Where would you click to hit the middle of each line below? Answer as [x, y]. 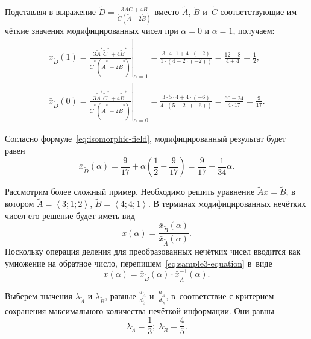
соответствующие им [259, 11]
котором [20, 204]
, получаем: [254, 30]
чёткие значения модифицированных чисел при [92, 30]
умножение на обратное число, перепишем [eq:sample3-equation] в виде [139, 263]
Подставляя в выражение [50, 11]
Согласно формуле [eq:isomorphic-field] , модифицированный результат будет [146, 138]
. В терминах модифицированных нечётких [227, 204]
